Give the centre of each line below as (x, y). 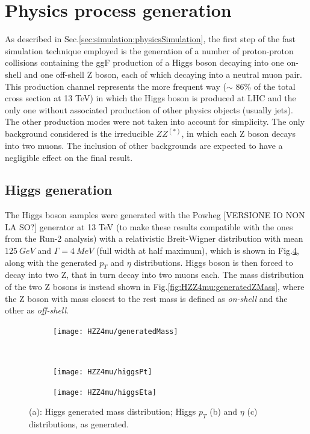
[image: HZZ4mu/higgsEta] (105, 392)
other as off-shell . (37, 310)
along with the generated (51, 262)
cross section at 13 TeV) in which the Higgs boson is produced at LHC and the (150, 98)
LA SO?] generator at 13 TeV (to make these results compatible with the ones (149, 226)
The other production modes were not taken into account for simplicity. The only (155, 121)
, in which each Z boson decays (239, 134)
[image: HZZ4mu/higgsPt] (103, 372)
